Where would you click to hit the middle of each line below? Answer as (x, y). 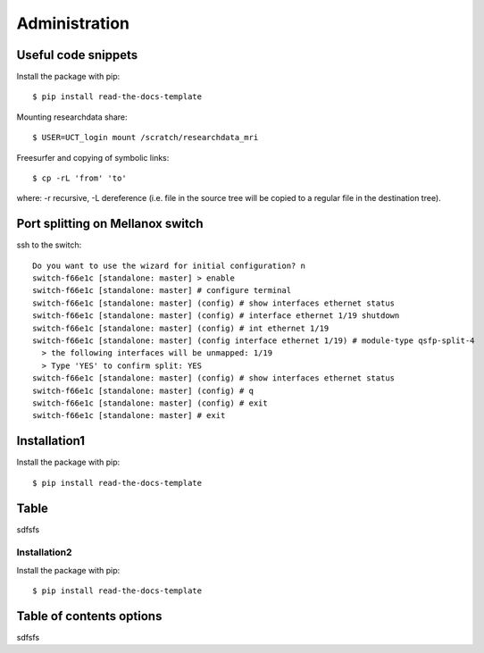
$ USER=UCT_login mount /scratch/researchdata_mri (146, 138)
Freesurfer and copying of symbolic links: (93, 157)
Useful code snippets (77, 55)
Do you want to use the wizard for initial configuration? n (169, 265)
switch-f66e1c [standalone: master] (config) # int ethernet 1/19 (181, 328)
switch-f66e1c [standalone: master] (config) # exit (150, 403)
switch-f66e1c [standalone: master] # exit (129, 416)
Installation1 (50, 441)
